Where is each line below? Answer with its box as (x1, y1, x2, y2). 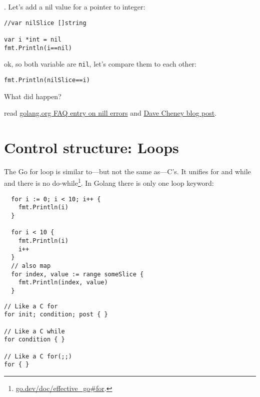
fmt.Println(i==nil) (4, 44, 72, 52)
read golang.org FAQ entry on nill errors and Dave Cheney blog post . (4, 108, 217, 118)
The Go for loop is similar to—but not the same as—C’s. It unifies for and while (4, 166, 251, 176)
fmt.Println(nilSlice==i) (4, 76, 90, 84)
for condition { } (4, 336, 65, 343)
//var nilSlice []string (4, 19, 86, 27)
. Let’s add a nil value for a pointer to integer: (4, 2, 145, 12)
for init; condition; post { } (4, 311, 108, 318)
